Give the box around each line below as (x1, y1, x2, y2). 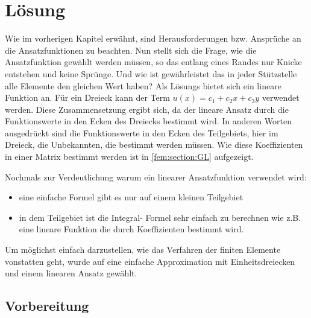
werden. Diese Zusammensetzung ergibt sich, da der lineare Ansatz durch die (5, 103, 289, 115)
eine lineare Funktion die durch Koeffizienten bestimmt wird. (19, 223, 244, 235)
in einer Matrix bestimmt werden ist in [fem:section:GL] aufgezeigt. (5, 150, 254, 163)
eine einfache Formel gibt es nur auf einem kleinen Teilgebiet (19, 191, 243, 203)
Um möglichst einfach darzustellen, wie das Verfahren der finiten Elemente (5, 243, 281, 256)
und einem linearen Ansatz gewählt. (5, 267, 137, 279)
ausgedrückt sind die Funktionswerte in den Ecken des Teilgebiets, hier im (5, 126, 278, 139)
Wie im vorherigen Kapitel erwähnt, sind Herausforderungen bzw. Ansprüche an (5, 32, 301, 45)
